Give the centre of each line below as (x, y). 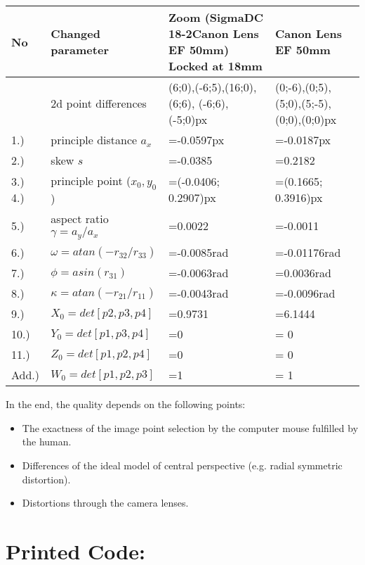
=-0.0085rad (199, 253)
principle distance (94, 140)
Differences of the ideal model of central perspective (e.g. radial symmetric (182, 465)
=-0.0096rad (305, 293)
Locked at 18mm (215, 66)
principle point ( (91, 180)
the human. (47, 442)
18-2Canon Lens (214, 33)
